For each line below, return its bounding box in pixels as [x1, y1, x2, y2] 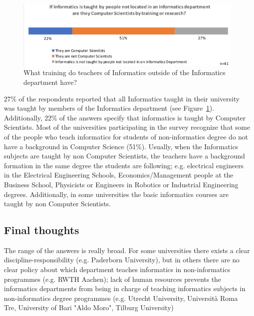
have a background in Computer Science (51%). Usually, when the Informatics [4, 141, 238, 151]
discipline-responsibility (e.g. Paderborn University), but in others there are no [4, 255, 240, 265]
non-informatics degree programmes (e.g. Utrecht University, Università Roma [4, 293, 238, 303]
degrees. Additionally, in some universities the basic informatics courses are [4, 189, 229, 199]
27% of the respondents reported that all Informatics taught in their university [4, 93, 240, 103]
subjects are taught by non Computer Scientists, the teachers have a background [4, 151, 245, 161]
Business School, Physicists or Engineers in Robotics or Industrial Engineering [4, 179, 238, 189]
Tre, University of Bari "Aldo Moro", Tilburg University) [4, 302, 174, 313]
